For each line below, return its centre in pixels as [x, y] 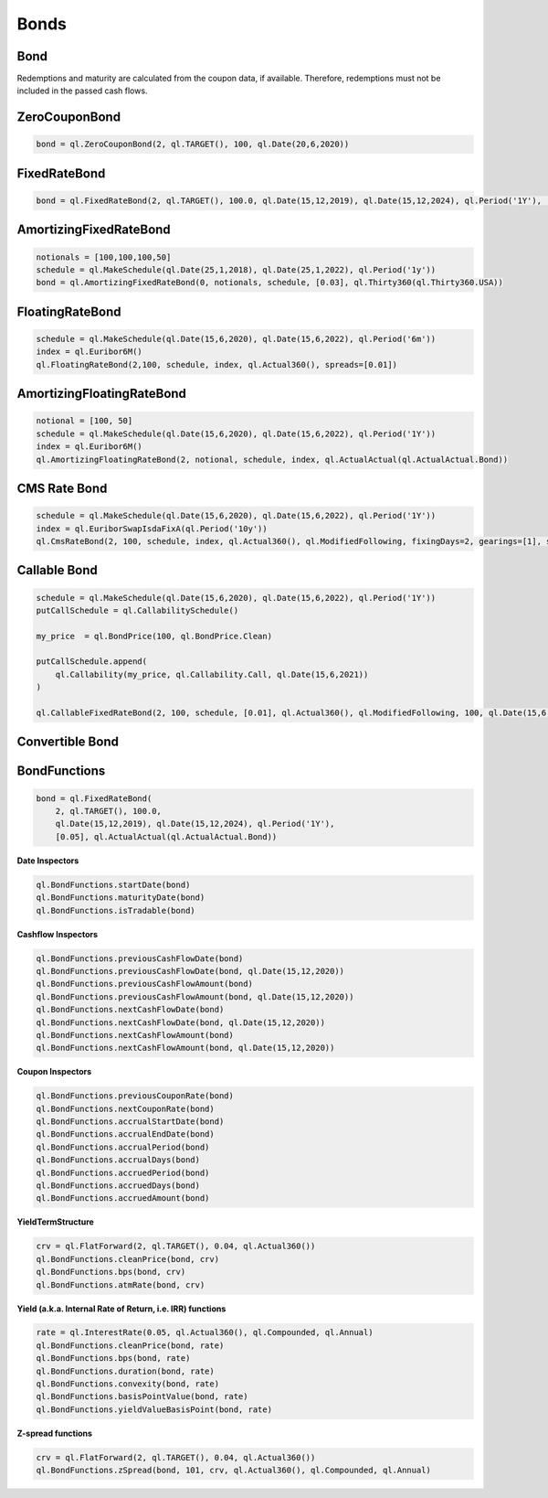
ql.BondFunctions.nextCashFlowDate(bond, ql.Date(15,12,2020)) [181, 1022]
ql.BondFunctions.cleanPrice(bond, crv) [127, 1259]
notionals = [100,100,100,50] [104, 257]
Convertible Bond [68, 742]
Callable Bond [57, 570]
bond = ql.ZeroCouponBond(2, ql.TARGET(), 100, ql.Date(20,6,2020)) [193, 144]
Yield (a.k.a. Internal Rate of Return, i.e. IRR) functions [121, 1309]
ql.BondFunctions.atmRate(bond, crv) [121, 1284]
